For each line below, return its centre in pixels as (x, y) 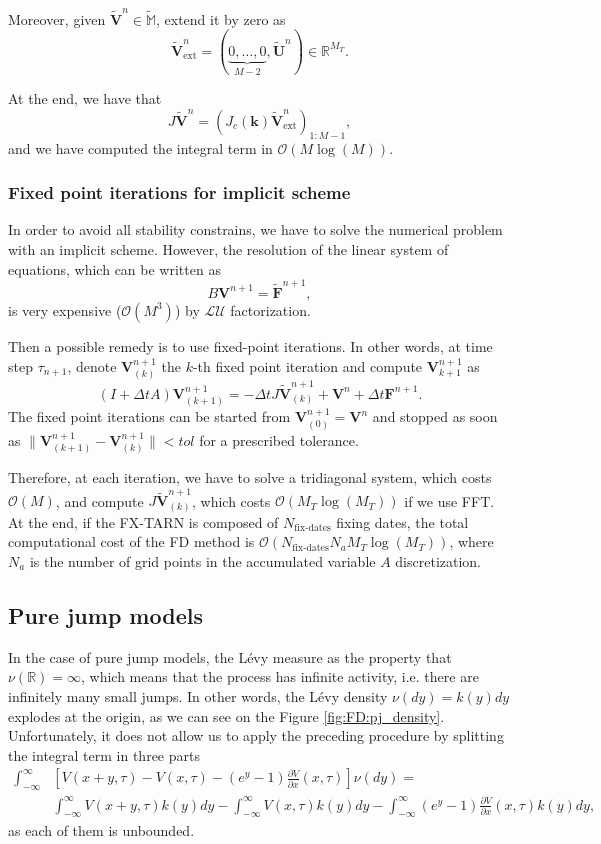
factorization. (270, 309)
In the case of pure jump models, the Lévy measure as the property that (230, 656)
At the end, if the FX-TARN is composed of (143, 521)
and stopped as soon (435, 416)
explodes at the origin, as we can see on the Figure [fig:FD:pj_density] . (226, 715)
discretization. (438, 560)
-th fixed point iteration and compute (307, 365)
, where (471, 541)
